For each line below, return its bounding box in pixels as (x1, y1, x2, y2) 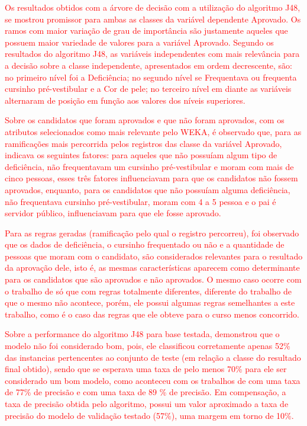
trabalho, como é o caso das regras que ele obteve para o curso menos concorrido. (5, 308, 299, 320)
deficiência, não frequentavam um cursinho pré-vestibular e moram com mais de (5, 160, 294, 172)
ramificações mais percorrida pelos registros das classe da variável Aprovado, (5, 137, 282, 149)
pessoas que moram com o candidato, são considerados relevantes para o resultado (5, 249, 303, 262)
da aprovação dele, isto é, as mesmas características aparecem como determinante (5, 261, 300, 274)
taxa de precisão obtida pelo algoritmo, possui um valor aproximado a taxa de (5, 398, 289, 409)
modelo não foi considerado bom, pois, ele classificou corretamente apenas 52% (5, 339, 290, 352)
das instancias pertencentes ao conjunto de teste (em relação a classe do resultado (5, 351, 301, 363)
